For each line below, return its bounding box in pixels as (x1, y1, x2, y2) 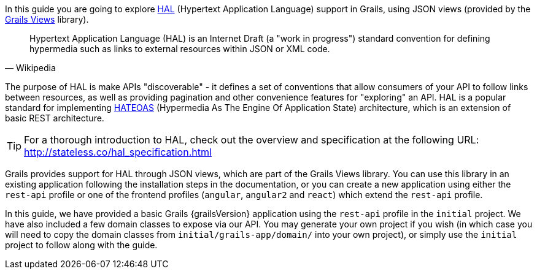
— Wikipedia (5, 63, 56, 73)
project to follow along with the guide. (5, 240, 158, 250)
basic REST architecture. (5, 113, 104, 123)
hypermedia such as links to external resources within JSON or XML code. (29, 44, 330, 54)
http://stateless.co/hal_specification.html (24, 146, 212, 158)
